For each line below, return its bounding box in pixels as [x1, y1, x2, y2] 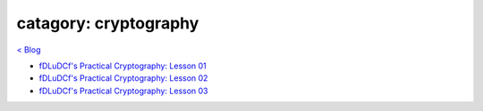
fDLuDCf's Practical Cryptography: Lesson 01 [38, 60, 208, 71]
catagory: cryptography [16, 13, 199, 33]
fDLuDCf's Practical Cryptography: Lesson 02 [38, 73, 208, 83]
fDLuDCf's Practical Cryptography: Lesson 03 [38, 85, 209, 96]
